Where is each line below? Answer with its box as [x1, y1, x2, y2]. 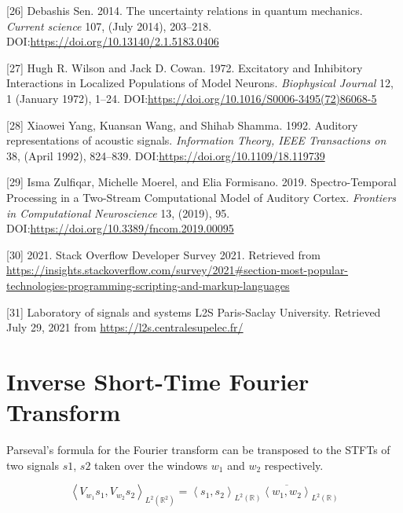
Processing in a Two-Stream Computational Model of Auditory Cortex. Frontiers [6, 189, 397, 205]
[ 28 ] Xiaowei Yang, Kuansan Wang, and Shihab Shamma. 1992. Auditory [6, 116, 358, 133]
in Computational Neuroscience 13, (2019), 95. [6, 204, 230, 221]
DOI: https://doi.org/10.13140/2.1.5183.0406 [6, 33, 219, 49]
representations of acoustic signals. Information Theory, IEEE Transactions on [6, 132, 387, 148]
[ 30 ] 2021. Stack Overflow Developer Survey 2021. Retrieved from [6, 246, 321, 262]
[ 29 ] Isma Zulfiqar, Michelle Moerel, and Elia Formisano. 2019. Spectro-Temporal [6, 174, 397, 190]
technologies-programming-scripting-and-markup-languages [6, 277, 290, 293]
